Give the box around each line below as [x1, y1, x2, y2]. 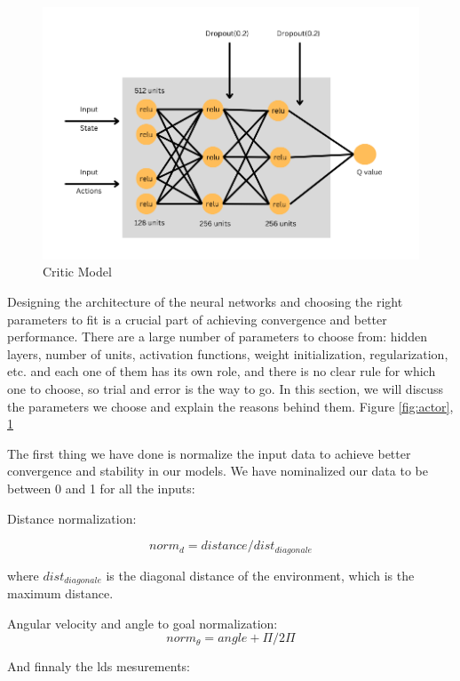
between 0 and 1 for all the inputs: [7, 478, 195, 497]
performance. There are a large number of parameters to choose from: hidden [7, 327, 427, 346]
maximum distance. [7, 584, 114, 603]
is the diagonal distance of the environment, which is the [106, 565, 415, 584]
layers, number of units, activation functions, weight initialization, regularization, [7, 344, 448, 363]
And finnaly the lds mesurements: [7, 657, 190, 676]
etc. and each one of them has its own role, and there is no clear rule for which [7, 362, 436, 381]
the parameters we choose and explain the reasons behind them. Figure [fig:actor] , [7, 397, 454, 415]
